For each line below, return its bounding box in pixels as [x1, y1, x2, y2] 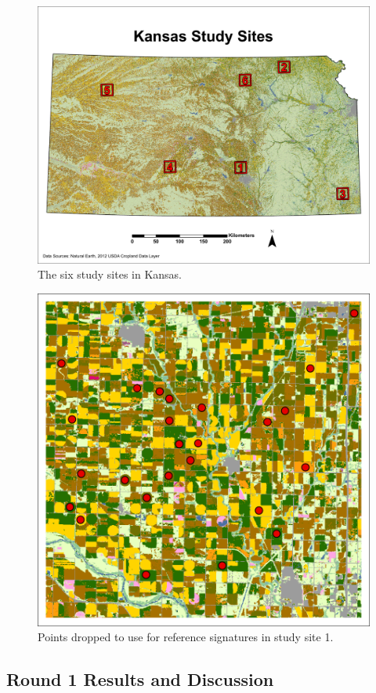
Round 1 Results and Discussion [6, 667, 274, 691]
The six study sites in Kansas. [38, 266, 183, 283]
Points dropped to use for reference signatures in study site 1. [38, 629, 334, 645]
